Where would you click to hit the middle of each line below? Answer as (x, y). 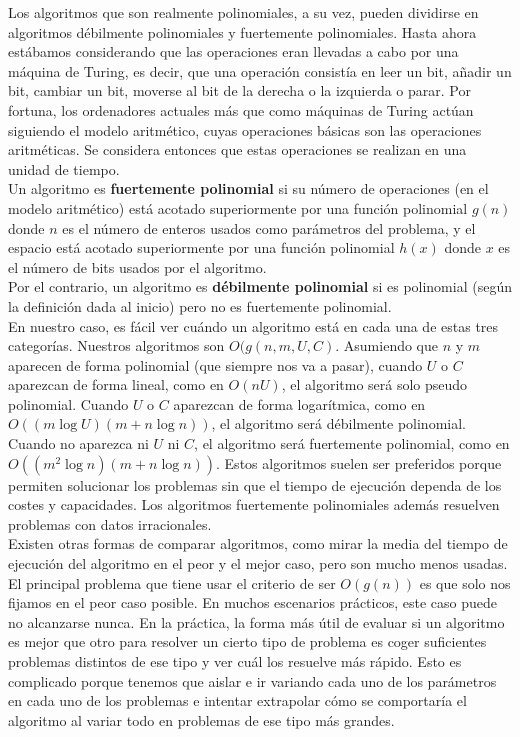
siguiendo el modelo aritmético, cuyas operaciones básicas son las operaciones (245, 129)
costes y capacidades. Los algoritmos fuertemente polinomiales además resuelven (254, 504)
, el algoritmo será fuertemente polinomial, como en (352, 443)
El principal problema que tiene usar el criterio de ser (172, 582)
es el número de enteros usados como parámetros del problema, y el (269, 227)
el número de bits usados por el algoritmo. (137, 266)
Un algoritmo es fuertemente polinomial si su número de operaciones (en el (248, 188)
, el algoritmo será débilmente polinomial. (338, 423)
